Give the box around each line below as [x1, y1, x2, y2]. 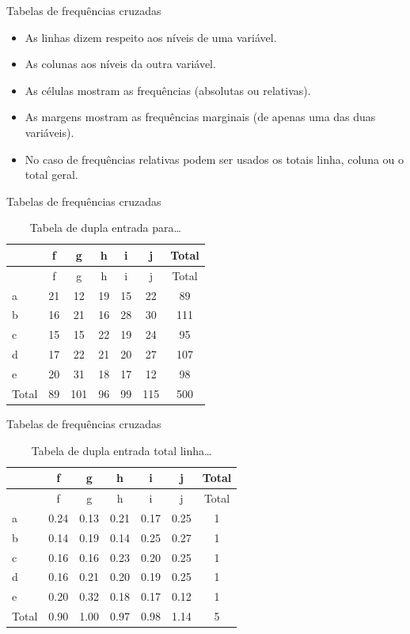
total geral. [25, 166, 78, 183]
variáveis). [25, 123, 74, 140]
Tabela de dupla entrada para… [29, 219, 181, 236]
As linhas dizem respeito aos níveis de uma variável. [25, 28, 277, 45]
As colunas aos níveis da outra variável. [25, 55, 216, 72]
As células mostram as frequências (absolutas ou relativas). [25, 82, 311, 98]
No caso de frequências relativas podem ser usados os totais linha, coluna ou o [25, 150, 404, 167]
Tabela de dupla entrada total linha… [31, 442, 212, 458]
